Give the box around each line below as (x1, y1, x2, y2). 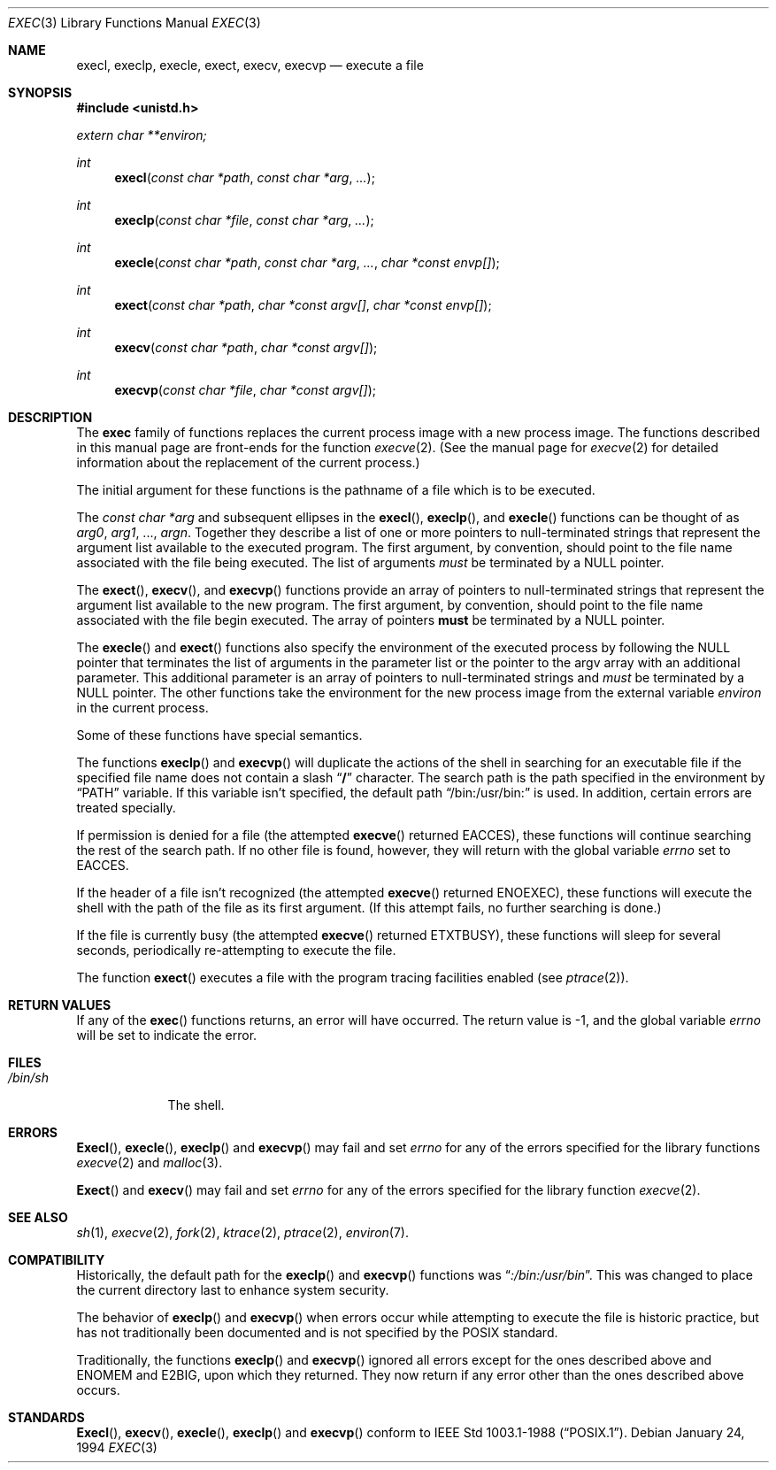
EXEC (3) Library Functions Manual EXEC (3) (8, 15, 261, 30)
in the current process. (76, 700, 209, 715)
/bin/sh (8, 1070, 50, 1085)
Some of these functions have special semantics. (76, 727, 363, 743)
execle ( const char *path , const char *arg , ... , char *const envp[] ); (114, 255, 500, 270)
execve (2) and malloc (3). (76, 1155, 223, 1170)
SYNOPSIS (8, 85, 73, 100)
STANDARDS (8, 1410, 85, 1425)
